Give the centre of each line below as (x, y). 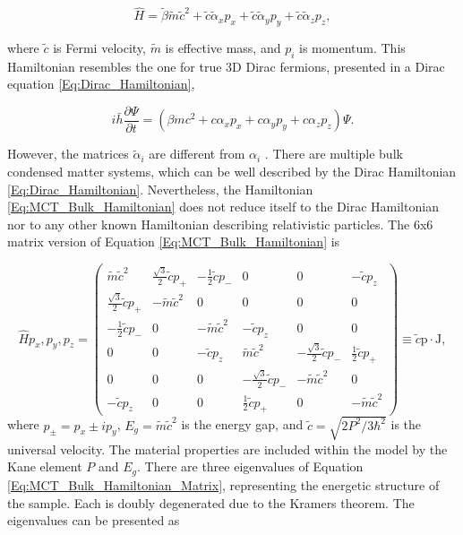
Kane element (45, 466)
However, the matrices (68, 154)
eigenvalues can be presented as (94, 520)
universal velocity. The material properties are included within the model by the (227, 449)
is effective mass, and (223, 48)
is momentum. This (352, 48)
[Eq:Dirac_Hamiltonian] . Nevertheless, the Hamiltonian (160, 189)
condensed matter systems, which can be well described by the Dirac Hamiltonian (232, 172)
